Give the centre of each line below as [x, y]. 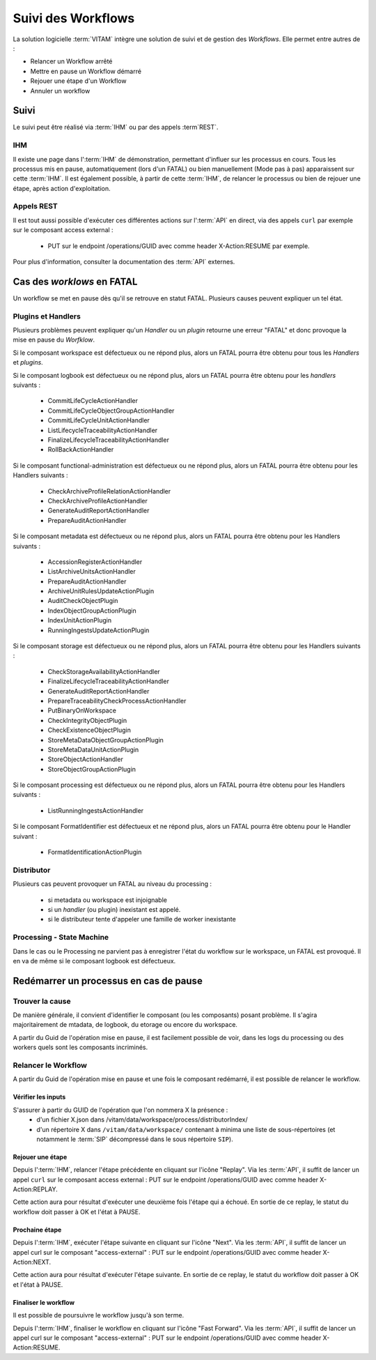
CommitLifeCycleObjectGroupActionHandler [111, 411]
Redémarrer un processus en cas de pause [108, 980]
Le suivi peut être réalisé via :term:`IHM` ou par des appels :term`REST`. [116, 127]
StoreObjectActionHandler [85, 759]
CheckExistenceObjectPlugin [89, 730]
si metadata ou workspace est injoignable [107, 900]
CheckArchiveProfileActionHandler [97, 501]
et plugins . [28, 362]
